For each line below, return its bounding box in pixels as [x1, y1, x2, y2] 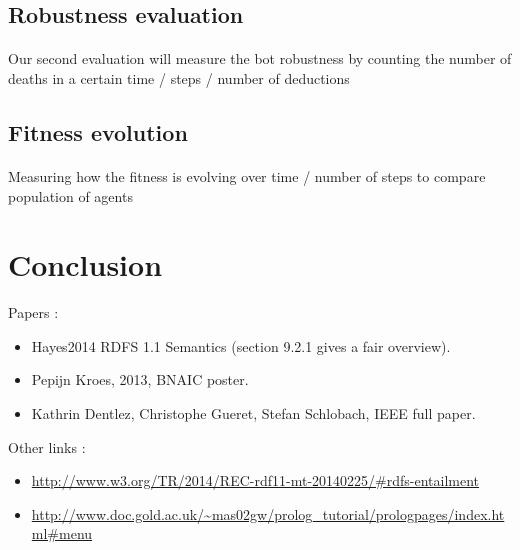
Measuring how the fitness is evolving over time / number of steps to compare [8, 165, 486, 186]
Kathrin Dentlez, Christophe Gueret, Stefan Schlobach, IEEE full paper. [31, 403, 476, 424]
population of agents [8, 185, 133, 206]
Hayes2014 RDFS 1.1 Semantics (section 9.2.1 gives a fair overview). [31, 335, 451, 356]
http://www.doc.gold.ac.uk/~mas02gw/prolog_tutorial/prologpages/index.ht [31, 503, 505, 524]
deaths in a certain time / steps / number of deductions [8, 67, 350, 88]
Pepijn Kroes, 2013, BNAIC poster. [31, 369, 249, 390]
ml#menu [31, 523, 93, 544]
